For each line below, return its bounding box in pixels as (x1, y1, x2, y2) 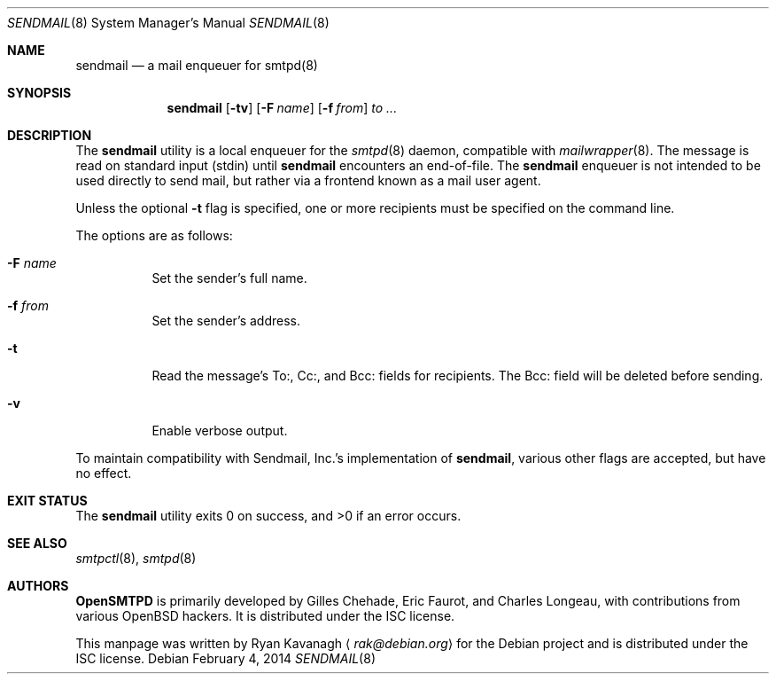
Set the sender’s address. (151, 313, 300, 328)
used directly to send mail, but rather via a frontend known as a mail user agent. (75, 173, 541, 188)
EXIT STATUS (7, 493, 88, 508)
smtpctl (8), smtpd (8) (75, 551, 197, 566)
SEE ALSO (7, 536, 67, 551)
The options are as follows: (75, 228, 233, 243)
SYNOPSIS (7, 85, 72, 100)
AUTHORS (7, 578, 69, 593)
